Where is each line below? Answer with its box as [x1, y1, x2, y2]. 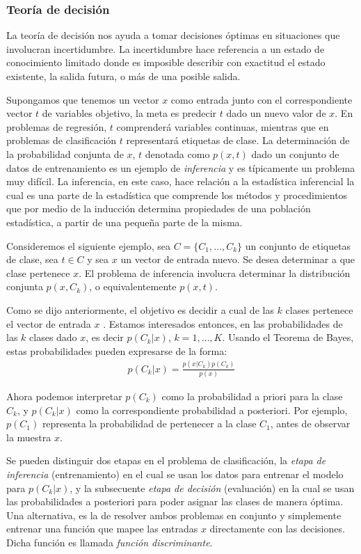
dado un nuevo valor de [226, 106, 326, 120]
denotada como [145, 146, 210, 161]
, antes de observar [270, 416, 351, 431]
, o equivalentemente [89, 279, 177, 294]
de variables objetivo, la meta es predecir [42, 106, 217, 120]
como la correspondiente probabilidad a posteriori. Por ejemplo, [76, 402, 348, 417]
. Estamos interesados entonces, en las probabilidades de [103, 316, 343, 331]
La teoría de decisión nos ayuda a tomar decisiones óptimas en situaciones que [6, 28, 340, 42]
